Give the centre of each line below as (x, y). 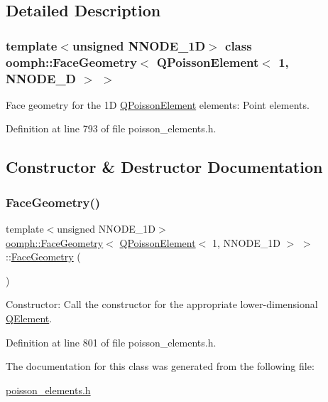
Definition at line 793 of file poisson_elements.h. (111, 128)
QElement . (29, 318)
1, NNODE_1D (246, 242)
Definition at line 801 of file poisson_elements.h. (111, 342)
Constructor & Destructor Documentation (164, 167)
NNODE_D (41, 78)
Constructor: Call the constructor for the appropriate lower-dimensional (162, 304)
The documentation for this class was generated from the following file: (160, 366)
